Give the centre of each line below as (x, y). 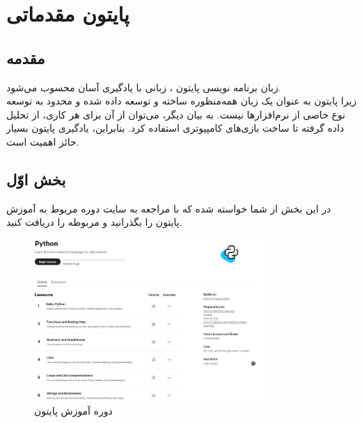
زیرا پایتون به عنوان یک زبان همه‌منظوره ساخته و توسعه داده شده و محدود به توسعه (182, 101)
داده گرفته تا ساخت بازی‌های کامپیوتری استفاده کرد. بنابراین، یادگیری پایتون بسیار (175, 128)
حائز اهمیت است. (43, 141)
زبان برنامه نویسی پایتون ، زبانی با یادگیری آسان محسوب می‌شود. (144, 87)
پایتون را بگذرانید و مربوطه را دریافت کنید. (94, 222)
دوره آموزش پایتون (73, 411)
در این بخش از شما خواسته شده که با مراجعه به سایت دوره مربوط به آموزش (169, 208)
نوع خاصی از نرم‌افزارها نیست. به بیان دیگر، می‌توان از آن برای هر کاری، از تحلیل (176, 114)
